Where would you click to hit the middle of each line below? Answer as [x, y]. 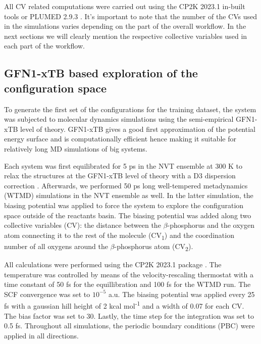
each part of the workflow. [44, 46]
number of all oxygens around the [56, 246]
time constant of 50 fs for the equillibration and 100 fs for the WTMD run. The [127, 284]
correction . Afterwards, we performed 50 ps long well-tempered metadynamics [126, 185]
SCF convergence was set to [47, 294]
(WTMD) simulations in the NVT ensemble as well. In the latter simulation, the [129, 195]
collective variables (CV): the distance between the [83, 225]
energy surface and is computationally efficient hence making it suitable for [120, 139]
